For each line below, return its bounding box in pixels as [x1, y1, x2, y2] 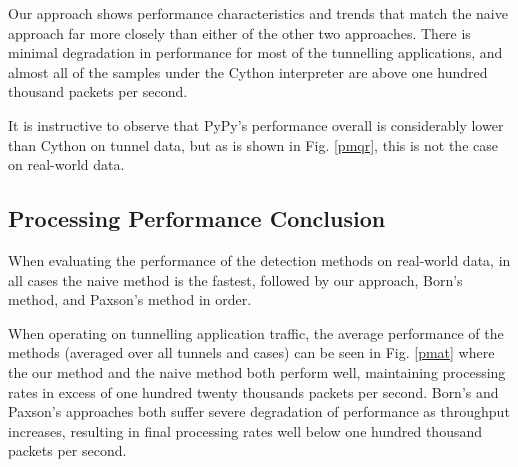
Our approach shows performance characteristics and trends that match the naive [8, 3, 508, 23]
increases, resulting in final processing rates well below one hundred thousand [8, 420, 483, 441]
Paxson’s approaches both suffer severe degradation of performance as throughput [8, 401, 510, 422]
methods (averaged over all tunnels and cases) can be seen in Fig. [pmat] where [8, 342, 495, 363]
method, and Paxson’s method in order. [8, 289, 252, 310]
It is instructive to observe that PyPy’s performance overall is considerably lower [8, 114, 504, 135]
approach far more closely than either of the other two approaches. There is [8, 22, 471, 43]
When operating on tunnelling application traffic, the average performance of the [8, 322, 504, 343]
